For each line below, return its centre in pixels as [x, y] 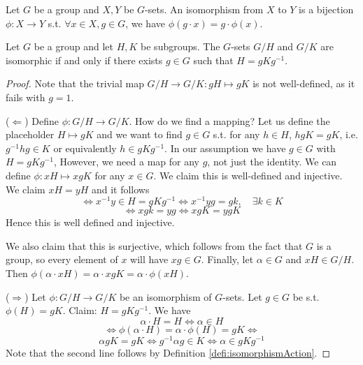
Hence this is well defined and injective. [90, 222]
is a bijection [326, 9]
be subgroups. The [180, 46]
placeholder [30, 134]
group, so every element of [62, 259]
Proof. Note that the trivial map [75, 83]
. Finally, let [227, 259]
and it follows [120, 189]
